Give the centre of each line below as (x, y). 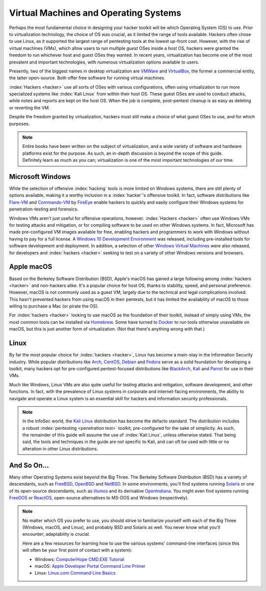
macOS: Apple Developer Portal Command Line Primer (90, 566)
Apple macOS (31, 267)
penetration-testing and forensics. (44, 209)
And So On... (29, 465)
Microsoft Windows (40, 177)
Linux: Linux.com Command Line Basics (75, 573)
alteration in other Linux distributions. (60, 449)
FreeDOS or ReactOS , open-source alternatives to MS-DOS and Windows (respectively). (99, 497)
